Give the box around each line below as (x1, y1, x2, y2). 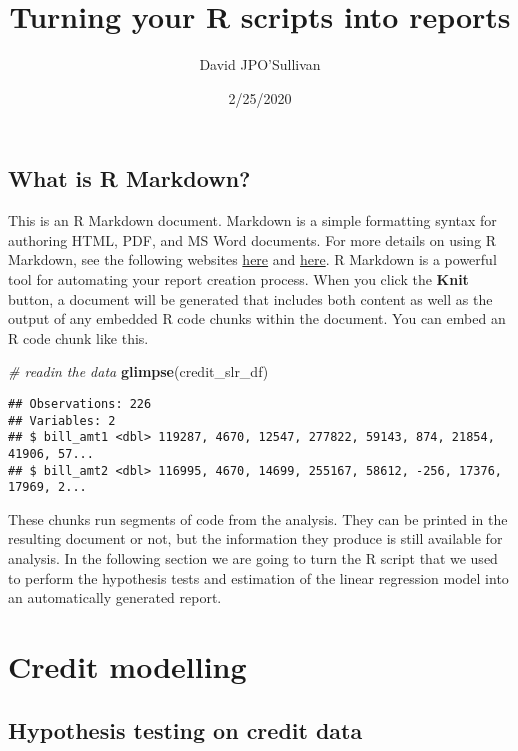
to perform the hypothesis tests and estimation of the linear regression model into (8, 567, 509, 588)
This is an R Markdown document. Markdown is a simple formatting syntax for (8, 210, 497, 231)
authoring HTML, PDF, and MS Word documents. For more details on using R (8, 229, 497, 250)
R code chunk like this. (8, 327, 149, 348)
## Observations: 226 (8, 396, 152, 411)
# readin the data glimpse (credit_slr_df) (8, 361, 269, 382)
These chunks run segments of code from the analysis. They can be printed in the (8, 508, 508, 529)
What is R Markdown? (8, 163, 251, 194)
